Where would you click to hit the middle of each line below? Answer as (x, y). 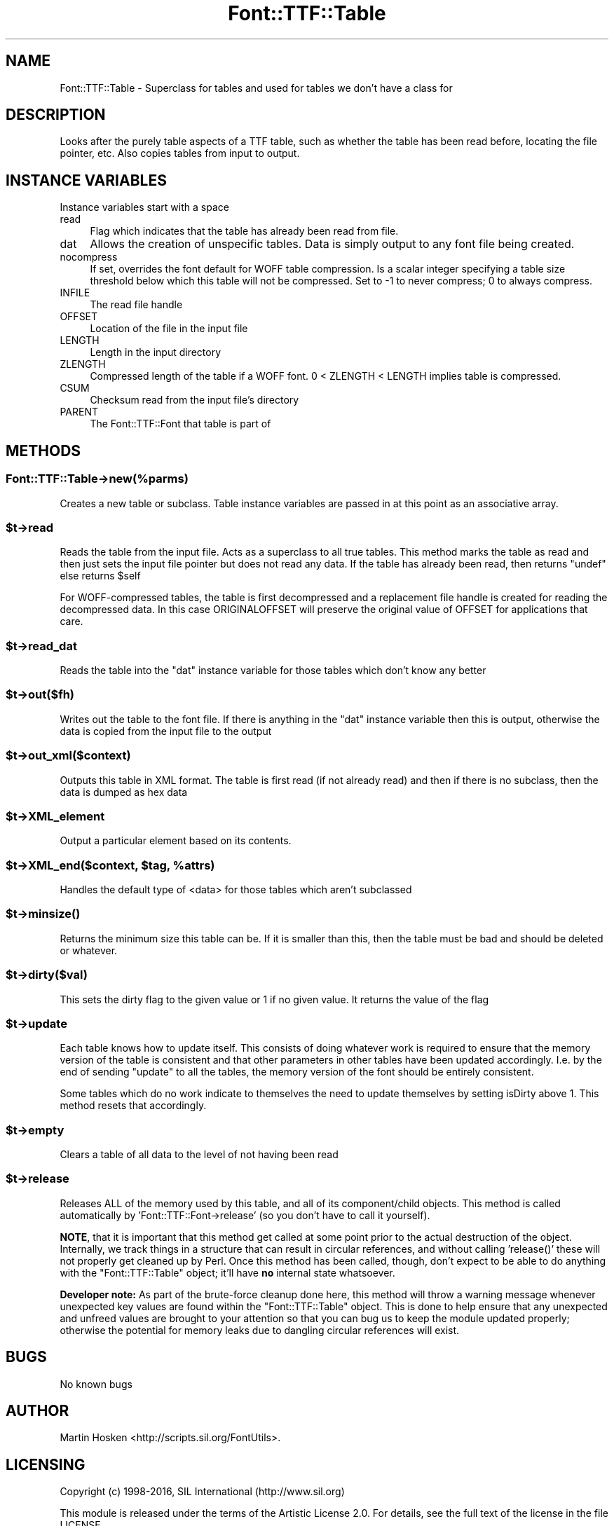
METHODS (43, 451)
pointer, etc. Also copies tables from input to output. (180, 153)
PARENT (79, 412)
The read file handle (136, 305)
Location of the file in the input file (169, 329)
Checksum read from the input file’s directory (195, 400)
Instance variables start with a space (144, 207)
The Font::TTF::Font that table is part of (180, 424)
